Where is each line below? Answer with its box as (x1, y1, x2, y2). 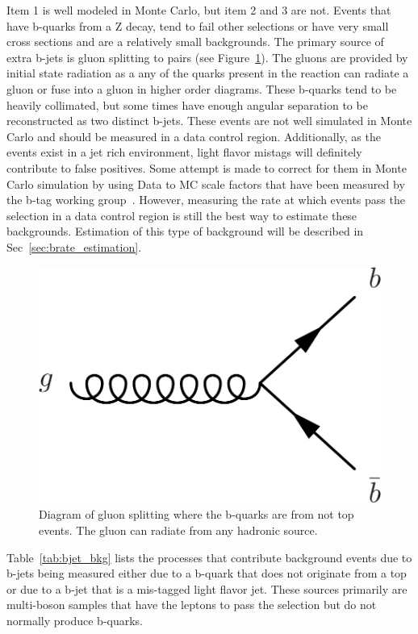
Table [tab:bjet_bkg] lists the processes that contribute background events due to (6, 548, 412, 565)
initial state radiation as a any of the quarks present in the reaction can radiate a (6, 65, 409, 81)
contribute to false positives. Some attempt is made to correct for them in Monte (6, 159, 407, 176)
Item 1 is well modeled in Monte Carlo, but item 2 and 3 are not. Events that (6, 2, 391, 18)
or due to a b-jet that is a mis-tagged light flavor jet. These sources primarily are (6, 580, 408, 597)
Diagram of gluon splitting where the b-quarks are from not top (39, 506, 354, 523)
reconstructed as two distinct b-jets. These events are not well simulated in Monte (6, 112, 412, 129)
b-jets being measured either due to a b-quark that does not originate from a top (6, 565, 407, 582)
